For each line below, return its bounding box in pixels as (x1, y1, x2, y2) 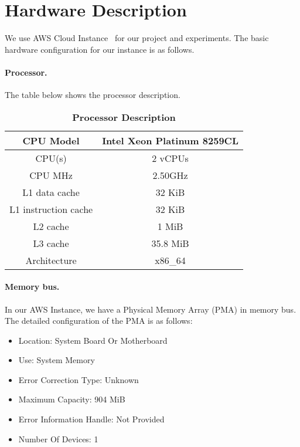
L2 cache (33, 219, 69, 233)
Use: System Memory (18, 354, 95, 366)
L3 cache (33, 236, 69, 250)
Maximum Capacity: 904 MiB (18, 393, 125, 405)
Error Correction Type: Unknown (18, 373, 139, 385)
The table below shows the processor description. (5, 89, 180, 101)
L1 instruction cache (9, 202, 93, 216)
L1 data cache (22, 185, 80, 199)
